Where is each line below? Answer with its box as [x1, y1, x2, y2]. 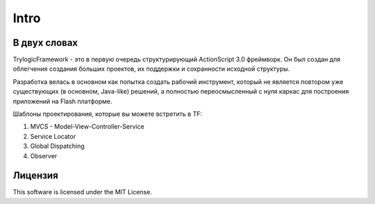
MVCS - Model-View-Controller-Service [30, 122, 145, 131]
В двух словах [12, 37, 78, 49]
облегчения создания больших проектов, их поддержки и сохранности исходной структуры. [12, 65, 290, 73]
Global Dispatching [30, 142, 85, 151]
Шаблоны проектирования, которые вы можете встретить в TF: [12, 110, 203, 118]
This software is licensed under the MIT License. [12, 188, 152, 196]
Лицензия [12, 170, 58, 182]
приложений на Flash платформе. [12, 97, 112, 105]
